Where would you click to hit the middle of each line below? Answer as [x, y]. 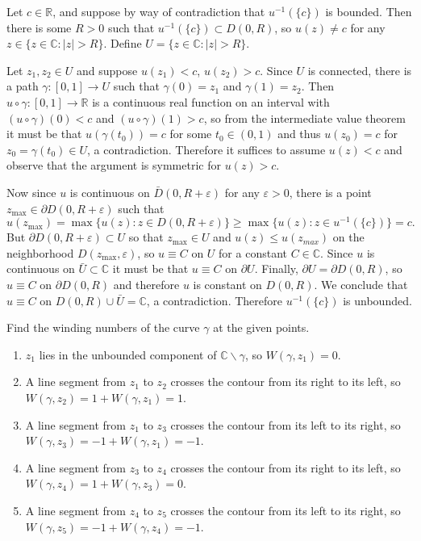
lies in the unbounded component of [128, 354]
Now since [31, 192]
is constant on [227, 284]
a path [23, 86]
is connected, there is [360, 70]
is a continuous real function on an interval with [211, 101]
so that [146, 237]
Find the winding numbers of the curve [103, 327]
